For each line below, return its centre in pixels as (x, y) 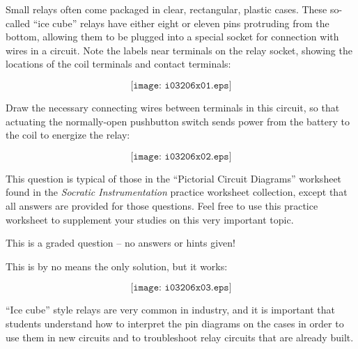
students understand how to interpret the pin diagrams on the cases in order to (175, 323)
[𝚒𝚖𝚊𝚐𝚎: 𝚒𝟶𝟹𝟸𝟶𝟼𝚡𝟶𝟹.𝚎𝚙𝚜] (181, 288)
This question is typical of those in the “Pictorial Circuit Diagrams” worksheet (174, 178)
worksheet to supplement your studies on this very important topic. (150, 219)
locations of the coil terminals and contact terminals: (118, 64)
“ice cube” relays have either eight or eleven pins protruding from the (181, 23)
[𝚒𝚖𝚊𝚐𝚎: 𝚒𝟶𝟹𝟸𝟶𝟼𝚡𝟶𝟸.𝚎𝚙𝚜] (181, 156)
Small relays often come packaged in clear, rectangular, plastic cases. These (166, 9)
